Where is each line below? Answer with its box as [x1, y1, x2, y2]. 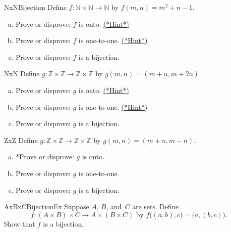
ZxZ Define [4, 135, 38, 145]
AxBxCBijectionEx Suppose [4, 201, 89, 212]
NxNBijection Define [4, 2, 67, 12]
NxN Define [4, 68, 40, 79]
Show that [4, 218, 35, 229]
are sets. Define [132, 201, 179, 212]
